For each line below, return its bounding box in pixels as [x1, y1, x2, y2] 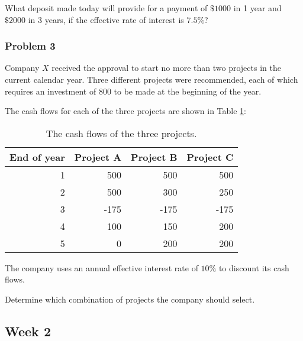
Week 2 [5, 321, 51, 340]
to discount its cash [218, 261, 289, 274]
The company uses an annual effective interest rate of [5, 261, 198, 274]
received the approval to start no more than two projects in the [51, 61, 281, 74]
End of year [9, 150, 65, 164]
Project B [131, 150, 178, 164]
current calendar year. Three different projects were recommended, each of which [5, 73, 298, 85]
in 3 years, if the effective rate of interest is [28, 13, 184, 25]
